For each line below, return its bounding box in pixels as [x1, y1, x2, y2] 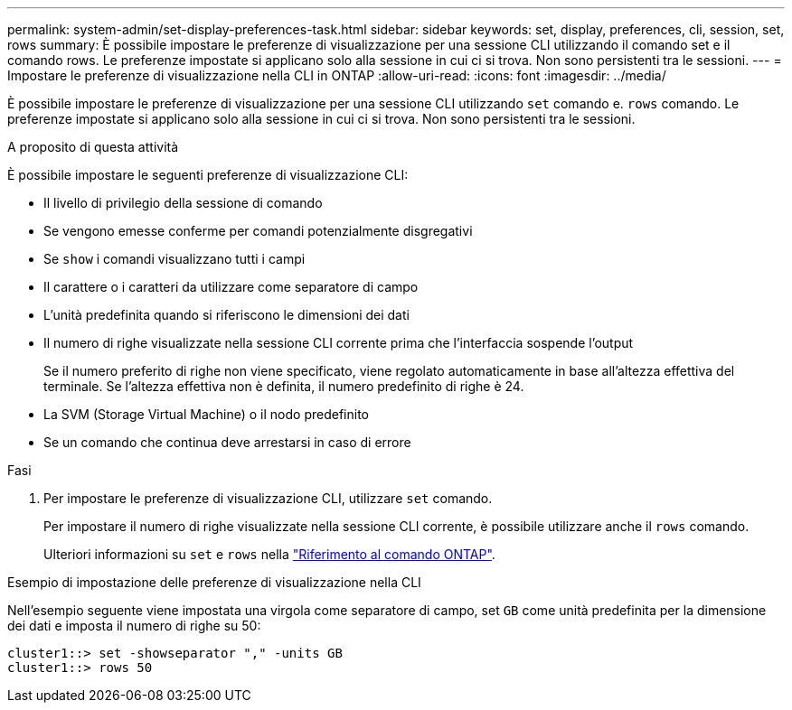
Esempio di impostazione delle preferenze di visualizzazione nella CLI [7, 575, 421, 590]
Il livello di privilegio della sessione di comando [43, 195, 323, 210]
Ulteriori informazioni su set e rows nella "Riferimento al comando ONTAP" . [43, 547, 495, 562]
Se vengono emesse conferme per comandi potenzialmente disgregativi [43, 223, 473, 238]
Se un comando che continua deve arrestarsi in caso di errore [43, 434, 411, 450]
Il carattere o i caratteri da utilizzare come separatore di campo [43, 279, 419, 294]
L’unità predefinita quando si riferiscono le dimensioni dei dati [43, 307, 410, 322]
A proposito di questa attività [7, 139, 179, 154]
